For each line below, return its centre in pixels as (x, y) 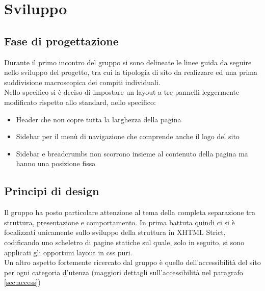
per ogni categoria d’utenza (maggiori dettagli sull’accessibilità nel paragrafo (124, 272)
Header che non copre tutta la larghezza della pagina (99, 119)
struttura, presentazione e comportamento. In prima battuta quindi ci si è (120, 222)
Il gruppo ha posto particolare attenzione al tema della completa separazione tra (130, 212)
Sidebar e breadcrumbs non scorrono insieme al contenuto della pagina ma (132, 153)
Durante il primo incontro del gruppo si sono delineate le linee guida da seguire (128, 62)
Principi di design (52, 191)
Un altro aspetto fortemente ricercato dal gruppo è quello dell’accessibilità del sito (132, 262)
